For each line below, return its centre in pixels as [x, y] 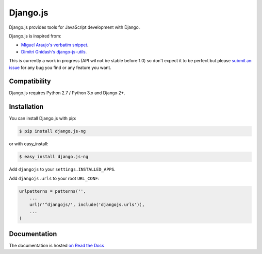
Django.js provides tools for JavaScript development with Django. [74, 27]
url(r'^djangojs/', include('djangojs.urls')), [87, 205]
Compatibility [30, 81]
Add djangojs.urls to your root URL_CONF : [54, 178]
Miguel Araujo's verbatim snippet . [55, 45]
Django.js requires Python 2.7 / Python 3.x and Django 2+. [67, 93]
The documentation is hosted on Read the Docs [57, 245]
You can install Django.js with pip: [43, 119]
